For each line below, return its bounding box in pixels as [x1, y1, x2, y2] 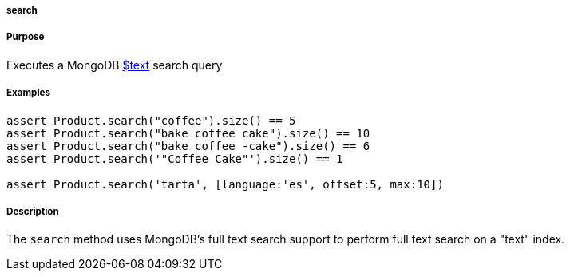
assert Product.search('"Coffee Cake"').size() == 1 [6, 152, 343, 165]
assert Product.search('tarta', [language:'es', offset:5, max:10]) [6, 177, 444, 191]
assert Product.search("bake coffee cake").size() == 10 [6, 126, 370, 140]
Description [6, 205, 59, 217]
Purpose [6, 31, 45, 43]
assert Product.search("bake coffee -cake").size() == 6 [6, 139, 370, 152]
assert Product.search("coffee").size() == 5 [6, 113, 296, 127]
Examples [6, 87, 50, 99]
